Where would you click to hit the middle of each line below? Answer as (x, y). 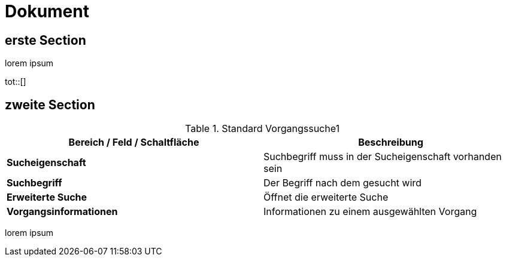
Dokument (47, 11)
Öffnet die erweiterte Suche (326, 197)
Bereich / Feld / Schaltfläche (134, 142)
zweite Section (50, 105)
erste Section (46, 40)
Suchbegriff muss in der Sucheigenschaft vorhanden (383, 157)
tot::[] (16, 82)
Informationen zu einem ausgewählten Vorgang (370, 212)
